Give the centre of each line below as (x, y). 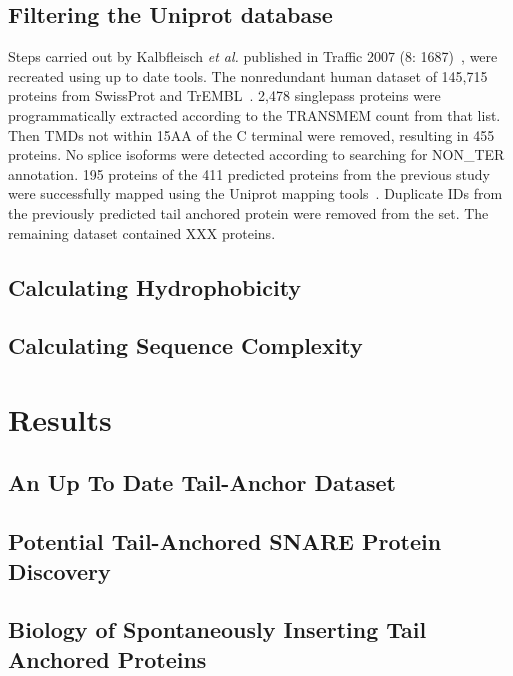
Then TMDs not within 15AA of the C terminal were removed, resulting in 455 (251, 134)
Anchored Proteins (107, 658)
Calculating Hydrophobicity (155, 286)
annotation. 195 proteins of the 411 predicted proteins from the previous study (249, 173)
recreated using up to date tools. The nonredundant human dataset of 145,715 (248, 75)
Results (60, 418)
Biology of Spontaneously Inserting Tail (217, 629)
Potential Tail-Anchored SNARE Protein (225, 541)
